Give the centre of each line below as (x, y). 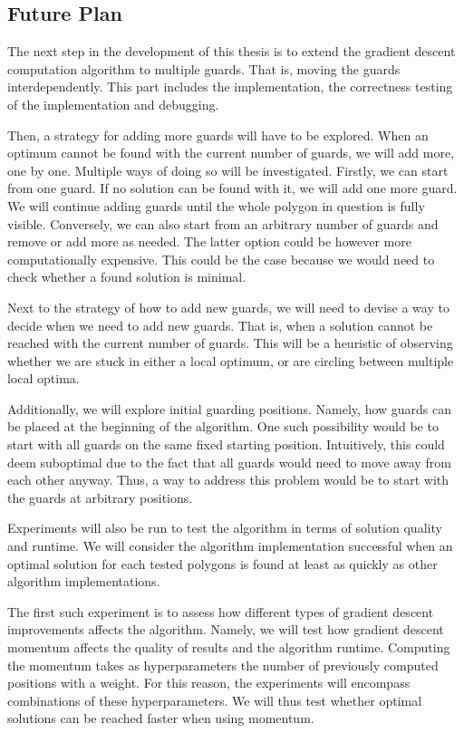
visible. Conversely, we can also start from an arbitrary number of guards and (223, 223)
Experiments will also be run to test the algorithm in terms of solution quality (225, 528)
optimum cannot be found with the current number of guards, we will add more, (231, 153)
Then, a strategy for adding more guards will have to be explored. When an (218, 135)
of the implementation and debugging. (113, 104)
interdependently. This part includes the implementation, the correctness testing (230, 87)
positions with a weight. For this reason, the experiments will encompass (209, 683)
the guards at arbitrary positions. (100, 497)
